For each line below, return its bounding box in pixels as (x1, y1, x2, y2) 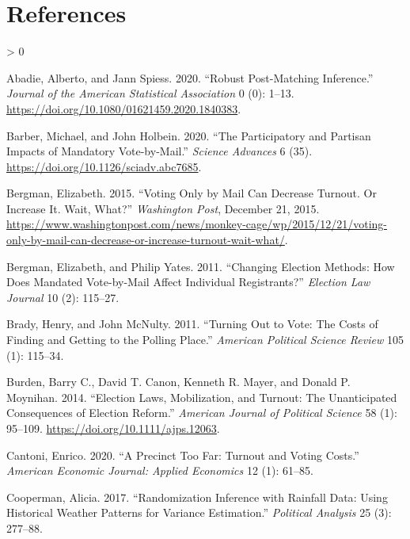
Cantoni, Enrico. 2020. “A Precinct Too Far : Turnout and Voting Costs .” (6, 446, 359, 463)
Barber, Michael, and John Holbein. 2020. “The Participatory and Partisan (6, 127, 371, 143)
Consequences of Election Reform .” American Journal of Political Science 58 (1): (6, 404, 397, 421)
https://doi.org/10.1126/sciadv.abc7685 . (6, 158, 202, 174)
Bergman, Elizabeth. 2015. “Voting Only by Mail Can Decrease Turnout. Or (6, 185, 377, 201)
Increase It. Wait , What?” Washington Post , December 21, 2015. (6, 200, 320, 216)
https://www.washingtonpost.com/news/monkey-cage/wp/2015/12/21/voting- (6, 216, 387, 232)
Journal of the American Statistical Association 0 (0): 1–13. (6, 85, 294, 101)
